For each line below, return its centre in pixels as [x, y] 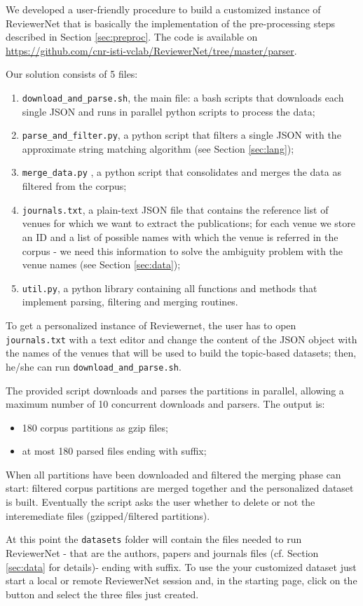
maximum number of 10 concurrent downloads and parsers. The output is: [165, 404]
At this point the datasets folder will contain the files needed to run [154, 539]
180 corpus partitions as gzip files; [95, 427]
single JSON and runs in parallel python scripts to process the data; [169, 111]
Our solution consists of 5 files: [72, 74]
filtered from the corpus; [74, 186]
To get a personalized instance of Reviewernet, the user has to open [151, 325]
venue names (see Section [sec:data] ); [101, 264]
